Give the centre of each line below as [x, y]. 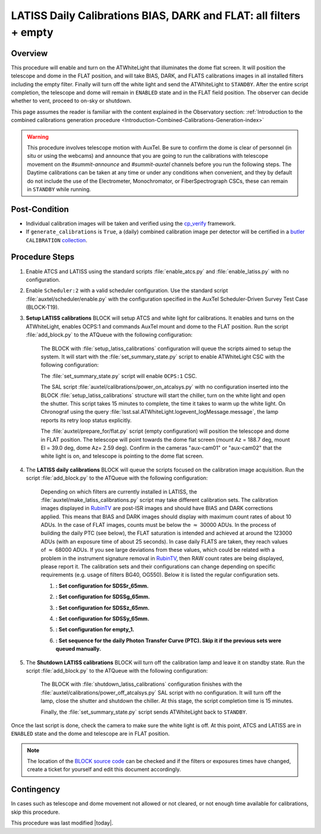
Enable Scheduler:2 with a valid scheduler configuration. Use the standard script [127, 291]
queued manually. [78, 649]
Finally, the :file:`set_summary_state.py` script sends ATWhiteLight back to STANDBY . [144, 712]
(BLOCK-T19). [43, 307]
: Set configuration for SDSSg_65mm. [103, 597]
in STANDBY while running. [59, 189]
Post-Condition [40, 209]
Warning [38, 136]
